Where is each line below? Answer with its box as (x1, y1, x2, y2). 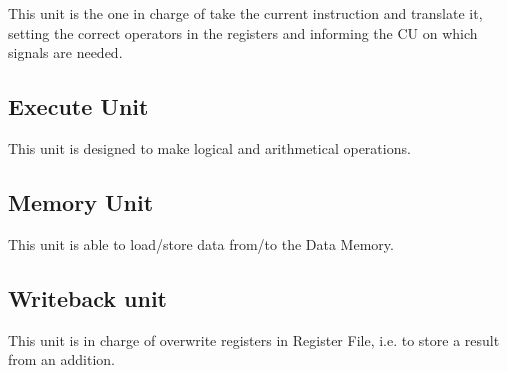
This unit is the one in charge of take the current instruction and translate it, (8, 3, 483, 23)
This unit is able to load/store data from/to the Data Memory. (8, 233, 394, 254)
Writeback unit (8, 282, 167, 313)
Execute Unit (8, 91, 149, 122)
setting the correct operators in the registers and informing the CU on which (8, 22, 478, 43)
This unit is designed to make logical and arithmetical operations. (8, 137, 411, 158)
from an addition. (8, 349, 116, 370)
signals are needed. (8, 42, 123, 63)
